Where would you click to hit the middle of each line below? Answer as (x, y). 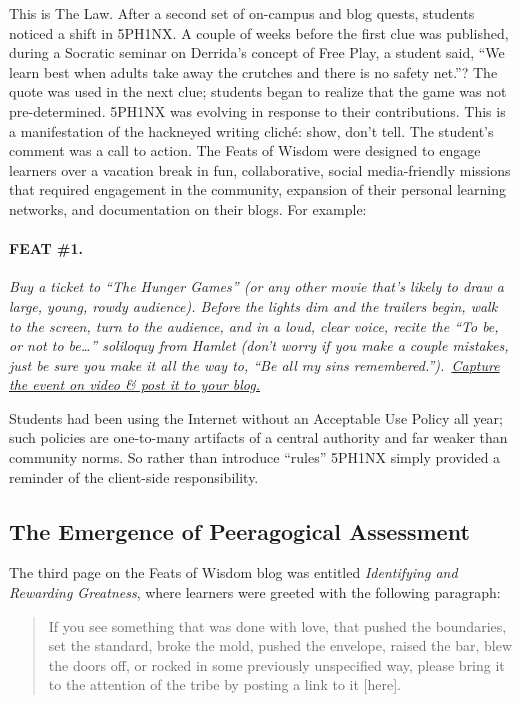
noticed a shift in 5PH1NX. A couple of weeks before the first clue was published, (259, 32)
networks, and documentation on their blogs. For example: (188, 208)
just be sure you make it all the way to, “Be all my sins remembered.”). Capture (254, 364)
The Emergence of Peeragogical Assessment (239, 530)
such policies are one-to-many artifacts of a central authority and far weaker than (258, 437)
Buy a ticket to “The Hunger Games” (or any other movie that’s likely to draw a (256, 286)
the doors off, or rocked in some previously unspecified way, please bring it (276, 664)
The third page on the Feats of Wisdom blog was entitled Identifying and (233, 572)
